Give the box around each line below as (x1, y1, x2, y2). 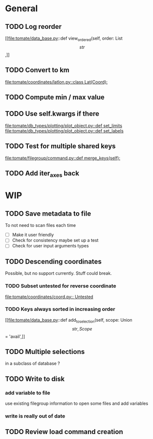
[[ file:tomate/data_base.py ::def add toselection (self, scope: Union (5, 317, 133, 324)
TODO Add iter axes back (5, 169, 80, 179)
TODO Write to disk (5, 374, 65, 383)
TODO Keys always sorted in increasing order (5, 306, 116, 313)
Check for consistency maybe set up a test (12, 238, 99, 243)
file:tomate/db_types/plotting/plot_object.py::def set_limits (5, 123, 122, 129)
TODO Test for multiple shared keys (5, 142, 116, 151)
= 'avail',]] (5, 333, 25, 339)
